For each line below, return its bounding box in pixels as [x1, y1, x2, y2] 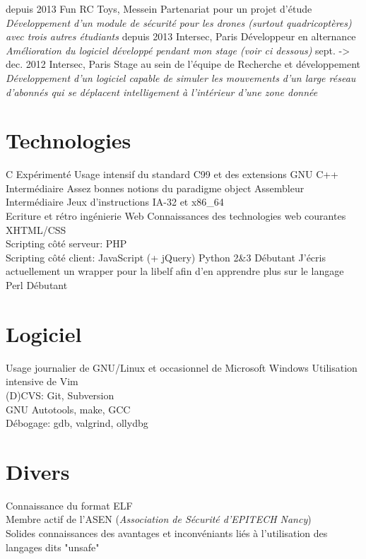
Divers [6, 457, 70, 486]
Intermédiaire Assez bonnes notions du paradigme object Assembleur [6, 180, 305, 195]
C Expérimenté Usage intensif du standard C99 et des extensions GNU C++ [6, 167, 339, 182]
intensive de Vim [6, 374, 78, 389]
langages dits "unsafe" [6, 539, 100, 554]
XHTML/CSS [6, 222, 66, 237]
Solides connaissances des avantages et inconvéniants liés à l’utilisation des [6, 526, 328, 541]
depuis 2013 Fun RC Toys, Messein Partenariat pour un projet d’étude [6, 1, 312, 16]
